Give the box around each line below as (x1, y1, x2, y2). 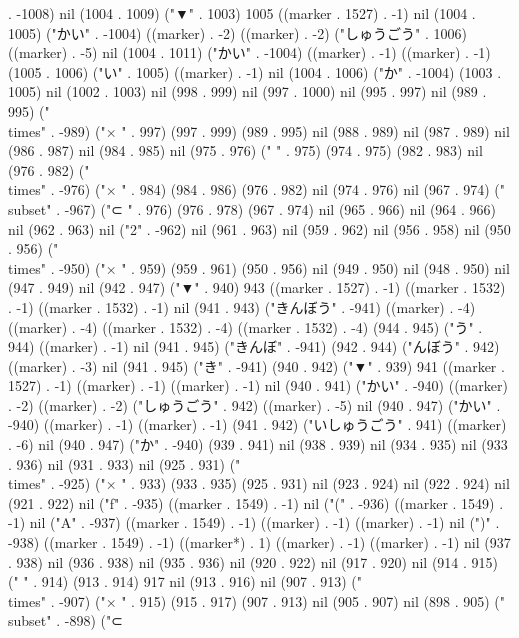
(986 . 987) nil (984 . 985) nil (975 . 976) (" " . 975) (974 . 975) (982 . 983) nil (8, 140, 483, 161)
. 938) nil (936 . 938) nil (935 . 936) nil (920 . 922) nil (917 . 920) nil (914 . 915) (8, 551, 498, 572)
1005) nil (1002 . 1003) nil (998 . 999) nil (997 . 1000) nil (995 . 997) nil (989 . (8, 81, 487, 102)
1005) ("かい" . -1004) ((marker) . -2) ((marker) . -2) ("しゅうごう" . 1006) (8, 22, 467, 43)
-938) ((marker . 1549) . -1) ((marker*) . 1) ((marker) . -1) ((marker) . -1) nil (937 (8, 532, 511, 553)
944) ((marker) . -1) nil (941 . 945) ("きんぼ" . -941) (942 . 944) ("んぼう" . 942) (8, 336, 500, 357)
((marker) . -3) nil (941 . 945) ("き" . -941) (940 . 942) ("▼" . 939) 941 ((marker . (8, 355, 505, 376)
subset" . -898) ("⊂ (8, 610, 123, 631)
